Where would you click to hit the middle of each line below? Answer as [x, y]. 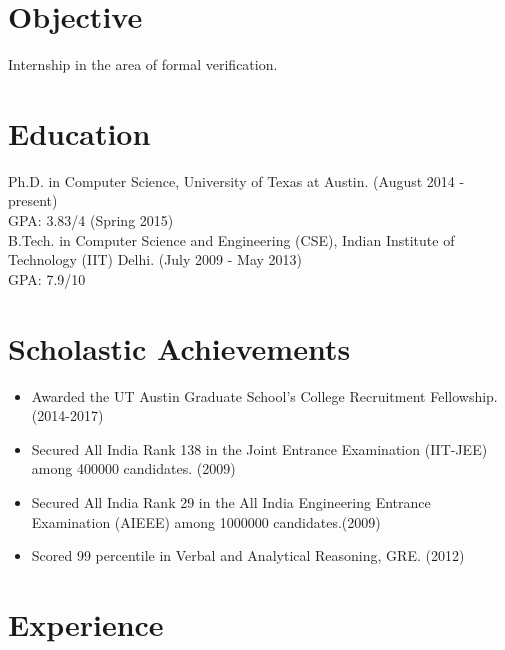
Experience [86, 623]
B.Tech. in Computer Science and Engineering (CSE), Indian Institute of [231, 239]
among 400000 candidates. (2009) [133, 468]
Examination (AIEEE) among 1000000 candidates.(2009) [206, 521]
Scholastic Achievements [179, 347]
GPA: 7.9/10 [47, 278]
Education [79, 132]
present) [33, 200]
